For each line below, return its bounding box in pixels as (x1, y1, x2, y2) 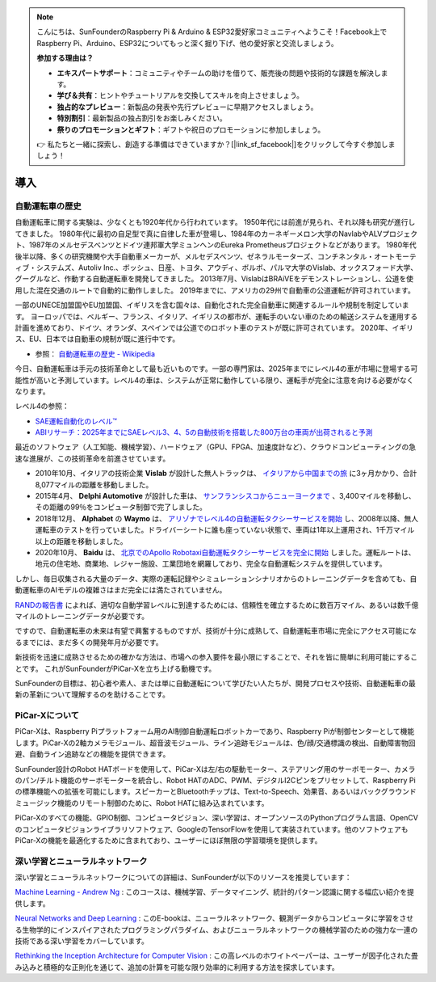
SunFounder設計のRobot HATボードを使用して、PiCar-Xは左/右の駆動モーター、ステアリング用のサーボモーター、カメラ (15, 764, 416, 773)
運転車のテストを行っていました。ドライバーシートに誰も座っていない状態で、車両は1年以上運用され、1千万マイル (35, 525, 415, 535)
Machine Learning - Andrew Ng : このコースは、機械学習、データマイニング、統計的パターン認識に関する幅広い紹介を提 (15, 887, 415, 897)
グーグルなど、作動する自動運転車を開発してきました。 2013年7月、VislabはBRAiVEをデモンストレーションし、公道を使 (15, 274, 414, 284)
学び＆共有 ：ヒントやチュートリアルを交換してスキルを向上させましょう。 (57, 91, 304, 100)
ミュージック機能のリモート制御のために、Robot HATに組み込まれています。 (15, 798, 270, 807)
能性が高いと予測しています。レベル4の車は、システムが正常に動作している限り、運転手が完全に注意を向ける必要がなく (15, 375, 414, 385)
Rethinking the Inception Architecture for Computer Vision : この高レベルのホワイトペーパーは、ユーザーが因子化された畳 (15, 950, 419, 961)
